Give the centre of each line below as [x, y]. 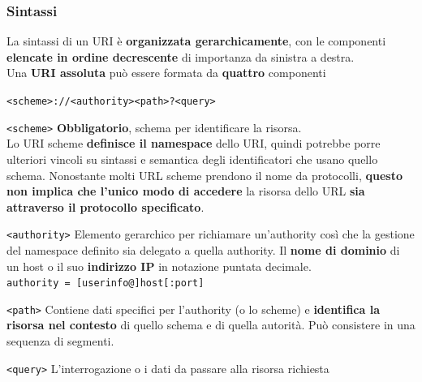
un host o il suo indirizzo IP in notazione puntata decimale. [159, 266]
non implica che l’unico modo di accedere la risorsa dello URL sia [186, 191]
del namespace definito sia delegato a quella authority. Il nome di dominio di [203, 249]
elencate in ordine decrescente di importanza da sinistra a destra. [181, 56]
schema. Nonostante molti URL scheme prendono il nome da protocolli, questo [205, 175]
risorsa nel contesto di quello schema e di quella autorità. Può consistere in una [211, 325]
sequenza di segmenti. [60, 341]
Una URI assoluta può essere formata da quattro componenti [166, 73]
